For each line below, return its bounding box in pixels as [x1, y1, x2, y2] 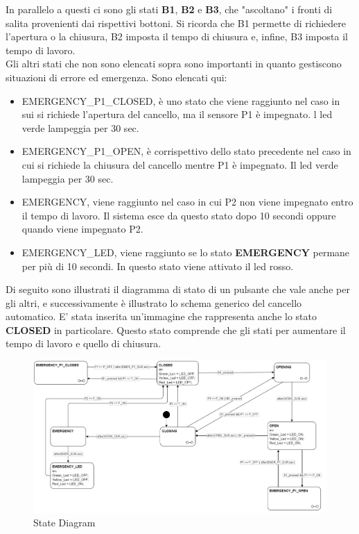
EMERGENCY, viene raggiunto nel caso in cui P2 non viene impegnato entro [21, 194, 353, 209]
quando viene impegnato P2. [21, 222, 143, 236]
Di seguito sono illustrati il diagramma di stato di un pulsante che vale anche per [6, 282, 350, 297]
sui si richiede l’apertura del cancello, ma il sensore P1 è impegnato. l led [21, 107, 333, 122]
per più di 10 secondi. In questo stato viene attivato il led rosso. [21, 258, 294, 273]
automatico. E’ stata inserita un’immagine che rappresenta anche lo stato [6, 309, 317, 324]
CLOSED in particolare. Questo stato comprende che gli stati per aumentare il [6, 322, 346, 337]
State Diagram [33, 515, 96, 530]
